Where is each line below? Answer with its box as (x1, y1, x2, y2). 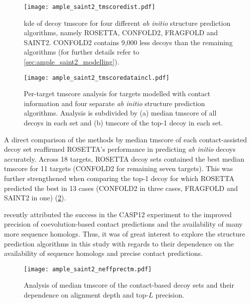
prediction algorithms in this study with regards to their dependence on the (4, 238, 234, 248)
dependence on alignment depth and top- (24, 290, 149, 300)
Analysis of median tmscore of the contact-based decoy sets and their (24, 280, 235, 290)
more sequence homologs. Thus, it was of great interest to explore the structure (4, 229, 245, 239)
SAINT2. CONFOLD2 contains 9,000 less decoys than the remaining (24, 37, 233, 47)
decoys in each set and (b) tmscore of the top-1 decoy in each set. (24, 118, 223, 128)
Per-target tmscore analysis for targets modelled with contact (24, 88, 210, 99)
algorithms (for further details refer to (24, 47, 139, 57)
